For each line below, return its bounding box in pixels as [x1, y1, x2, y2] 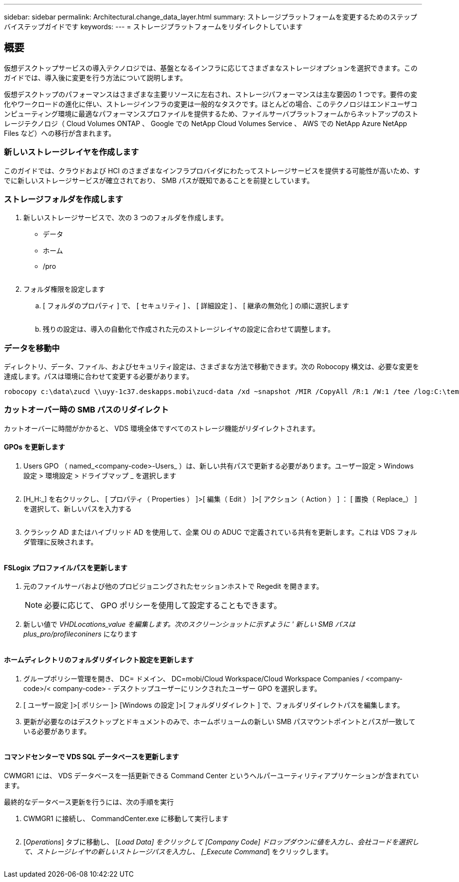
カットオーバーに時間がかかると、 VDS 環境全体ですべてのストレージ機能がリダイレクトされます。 [4, 424, 319, 432]
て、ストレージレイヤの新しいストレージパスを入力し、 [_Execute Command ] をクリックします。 [23, 847, 333, 856]
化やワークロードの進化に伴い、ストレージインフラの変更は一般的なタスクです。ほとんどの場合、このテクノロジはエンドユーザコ [4, 99, 418, 108]
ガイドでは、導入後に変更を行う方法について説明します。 [4, 73, 187, 82]
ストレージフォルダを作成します [4, 194, 124, 204]
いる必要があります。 [23, 727, 91, 735]
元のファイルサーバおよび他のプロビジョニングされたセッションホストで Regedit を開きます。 [23, 582, 323, 591]
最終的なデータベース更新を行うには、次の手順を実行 [4, 797, 174, 806]
